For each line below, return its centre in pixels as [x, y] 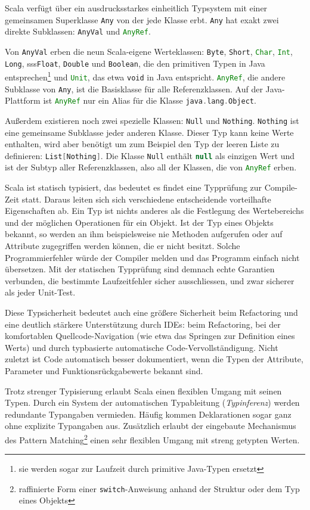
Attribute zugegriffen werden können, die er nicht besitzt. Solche [123, 245]
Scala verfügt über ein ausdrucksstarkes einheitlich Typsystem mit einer [136, 8]
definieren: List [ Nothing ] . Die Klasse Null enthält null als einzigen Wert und [150, 155]
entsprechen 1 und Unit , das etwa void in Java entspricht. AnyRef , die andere [145, 76]
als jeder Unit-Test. [40, 292]
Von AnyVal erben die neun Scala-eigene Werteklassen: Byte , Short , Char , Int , [149, 51]
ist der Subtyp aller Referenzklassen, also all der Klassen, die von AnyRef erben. [151, 167]
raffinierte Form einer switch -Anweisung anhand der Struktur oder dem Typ [159, 488]
